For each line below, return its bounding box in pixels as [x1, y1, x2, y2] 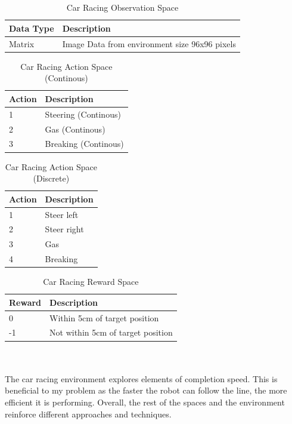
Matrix [9, 37, 35, 50]
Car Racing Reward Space [43, 275, 139, 288]
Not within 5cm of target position [49, 326, 173, 339]
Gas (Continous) [45, 122, 105, 135]
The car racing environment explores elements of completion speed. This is [5, 372, 278, 385]
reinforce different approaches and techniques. [5, 407, 172, 420]
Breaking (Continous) [45, 137, 124, 150]
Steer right [45, 223, 84, 235]
